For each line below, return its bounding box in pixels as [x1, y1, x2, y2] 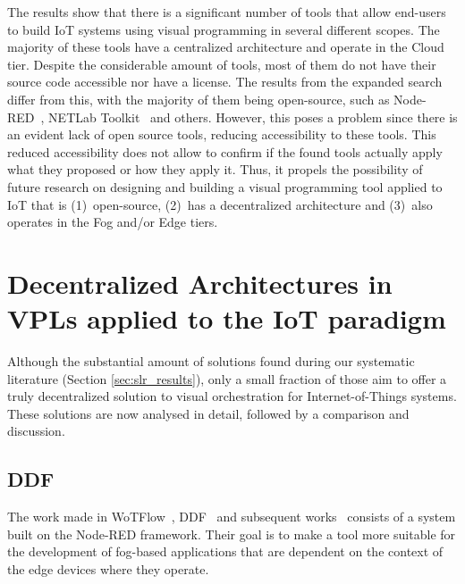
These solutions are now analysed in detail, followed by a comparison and [7, 404, 410, 422]
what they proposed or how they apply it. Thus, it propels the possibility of [7, 160, 423, 179]
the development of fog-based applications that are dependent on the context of [7, 542, 444, 561]
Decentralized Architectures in [7, 264, 393, 301]
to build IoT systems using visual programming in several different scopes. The [7, 20, 440, 38]
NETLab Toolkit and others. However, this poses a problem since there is [48, 107, 458, 126]
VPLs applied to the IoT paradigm [7, 300, 446, 337]
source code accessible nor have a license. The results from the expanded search [7, 72, 443, 91]
